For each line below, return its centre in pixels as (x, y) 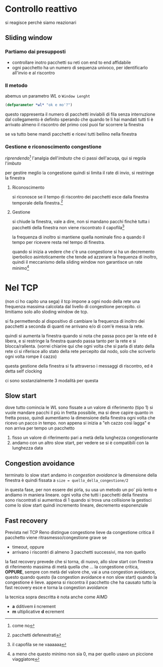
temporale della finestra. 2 (37, 202)
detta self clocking (24, 371)
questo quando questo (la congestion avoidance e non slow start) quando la (81, 577)
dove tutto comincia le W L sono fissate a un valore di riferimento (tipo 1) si (79, 408)
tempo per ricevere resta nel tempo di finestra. (58, 242)
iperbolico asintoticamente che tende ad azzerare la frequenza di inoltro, (85, 257)
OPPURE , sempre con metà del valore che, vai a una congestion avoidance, (81, 572)
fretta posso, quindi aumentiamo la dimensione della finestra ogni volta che (80, 418)
